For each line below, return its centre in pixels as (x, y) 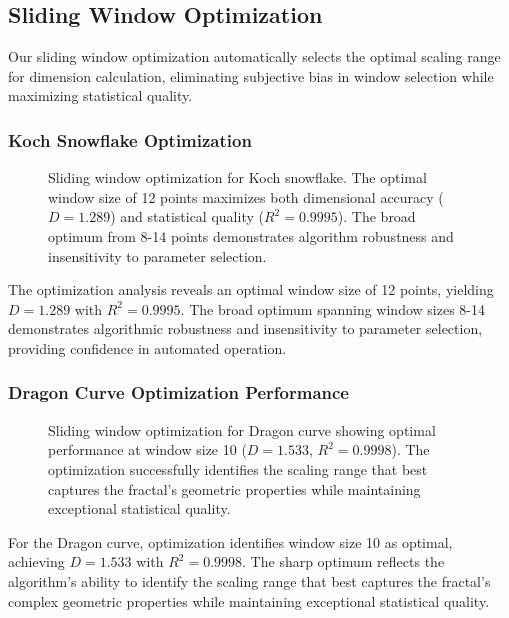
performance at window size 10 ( (147, 449)
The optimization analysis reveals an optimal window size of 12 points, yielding (251, 289)
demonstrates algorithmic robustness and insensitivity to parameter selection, (245, 328)
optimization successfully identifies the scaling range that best (238, 468)
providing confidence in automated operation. (147, 347)
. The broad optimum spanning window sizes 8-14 (332, 308)
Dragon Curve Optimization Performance (178, 392)
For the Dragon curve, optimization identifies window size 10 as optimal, (230, 541)
